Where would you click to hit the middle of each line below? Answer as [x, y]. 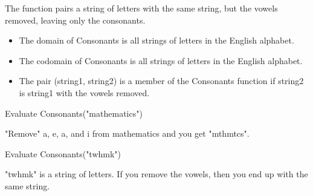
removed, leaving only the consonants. [75, 20]
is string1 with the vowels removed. [84, 92]
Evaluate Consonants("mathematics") [74, 113]
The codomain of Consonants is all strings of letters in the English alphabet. [161, 60]
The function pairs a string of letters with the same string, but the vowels [141, 8]
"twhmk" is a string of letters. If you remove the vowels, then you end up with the [156, 174]
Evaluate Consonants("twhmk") [63, 153]
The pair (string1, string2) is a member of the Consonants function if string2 [161, 81]
